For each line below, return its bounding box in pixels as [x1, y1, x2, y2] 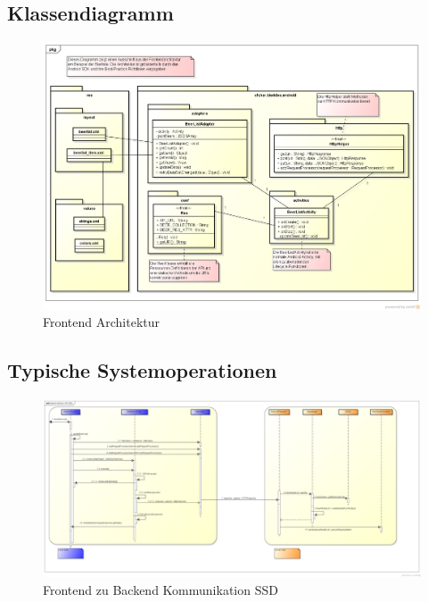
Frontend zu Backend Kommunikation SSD [43, 580, 278, 598]
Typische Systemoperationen [7, 356, 277, 384]
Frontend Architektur [43, 313, 160, 331]
